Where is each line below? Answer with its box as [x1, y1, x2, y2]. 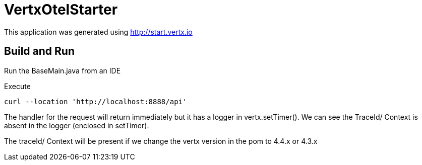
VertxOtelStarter [4, 1, 118, 18]
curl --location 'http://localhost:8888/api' [4, 97, 187, 106]
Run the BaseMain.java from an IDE [4, 66, 121, 75]
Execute [4, 81, 31, 91]
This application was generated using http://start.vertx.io [4, 27, 193, 36]
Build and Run [4, 45, 75, 58]
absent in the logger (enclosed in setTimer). [4, 121, 149, 130]
